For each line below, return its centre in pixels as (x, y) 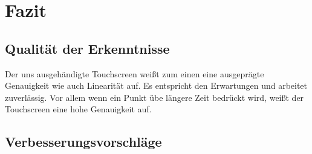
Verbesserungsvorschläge (83, 142)
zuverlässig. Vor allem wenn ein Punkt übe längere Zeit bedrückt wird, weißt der (154, 97)
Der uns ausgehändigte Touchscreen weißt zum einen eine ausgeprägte (135, 73)
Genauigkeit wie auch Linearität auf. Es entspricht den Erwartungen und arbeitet (156, 85)
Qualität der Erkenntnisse (87, 48)
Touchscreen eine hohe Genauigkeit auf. (78, 109)
